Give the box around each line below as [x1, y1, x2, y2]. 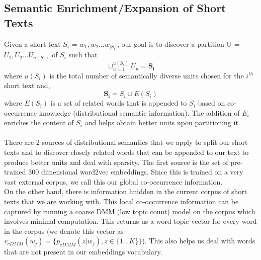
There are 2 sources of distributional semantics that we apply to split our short [4, 137, 248, 147]
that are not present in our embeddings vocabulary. [4, 246, 162, 257]
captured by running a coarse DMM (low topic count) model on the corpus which [4, 206, 255, 216]
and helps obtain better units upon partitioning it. [84, 117, 240, 128]
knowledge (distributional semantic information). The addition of [39, 107, 240, 118]
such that [68, 49, 98, 60]
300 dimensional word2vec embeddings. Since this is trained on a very [28, 166, 243, 177]
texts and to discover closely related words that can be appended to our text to [4, 147, 249, 157]
